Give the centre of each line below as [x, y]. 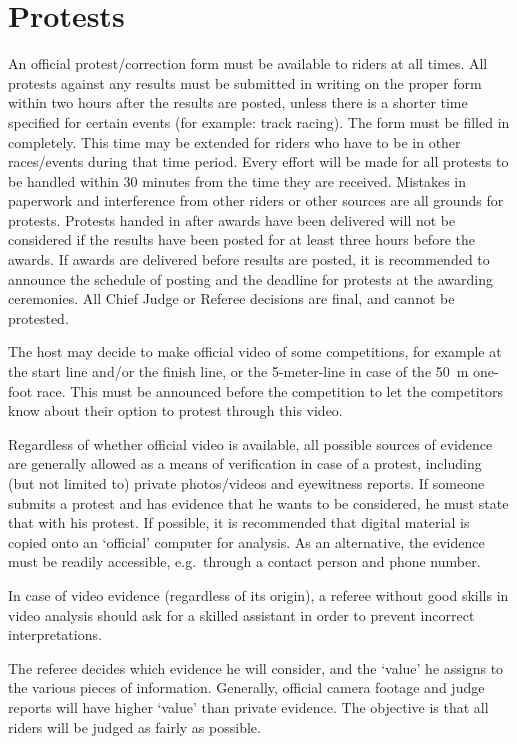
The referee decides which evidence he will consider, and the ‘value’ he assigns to [256, 667]
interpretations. [55, 634]
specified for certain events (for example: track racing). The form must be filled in [259, 121]
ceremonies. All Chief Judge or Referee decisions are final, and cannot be [231, 298]
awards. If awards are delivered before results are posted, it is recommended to [249, 259]
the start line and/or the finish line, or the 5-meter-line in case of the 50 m [238, 371]
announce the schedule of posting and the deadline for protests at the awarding [251, 278]
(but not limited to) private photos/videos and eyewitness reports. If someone [246, 483]
